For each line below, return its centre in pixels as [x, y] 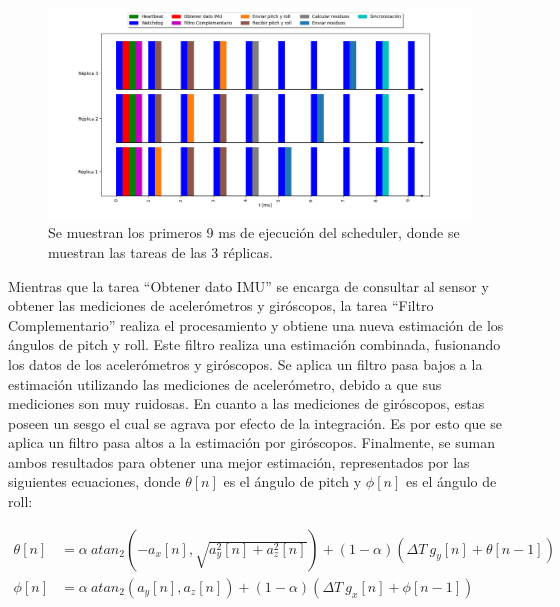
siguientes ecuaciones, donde [94, 481]
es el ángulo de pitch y [292, 481]
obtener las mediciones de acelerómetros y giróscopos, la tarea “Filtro [221, 305]
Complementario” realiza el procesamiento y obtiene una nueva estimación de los [256, 324]
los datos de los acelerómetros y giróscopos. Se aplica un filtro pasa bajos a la [245, 363]
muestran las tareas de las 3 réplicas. [160, 251]
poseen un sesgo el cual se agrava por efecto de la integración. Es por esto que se [255, 422]
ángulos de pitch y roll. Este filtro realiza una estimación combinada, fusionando [254, 344]
